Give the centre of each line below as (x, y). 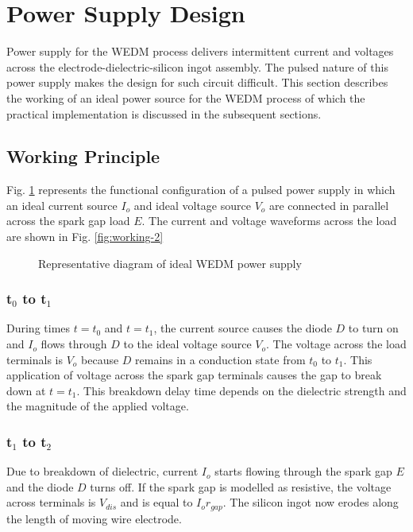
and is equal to (156, 502)
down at (26, 390)
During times (39, 328)
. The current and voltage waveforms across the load (269, 221)
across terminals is (51, 502)
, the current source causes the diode (243, 328)
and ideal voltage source (192, 205)
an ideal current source (62, 205)
